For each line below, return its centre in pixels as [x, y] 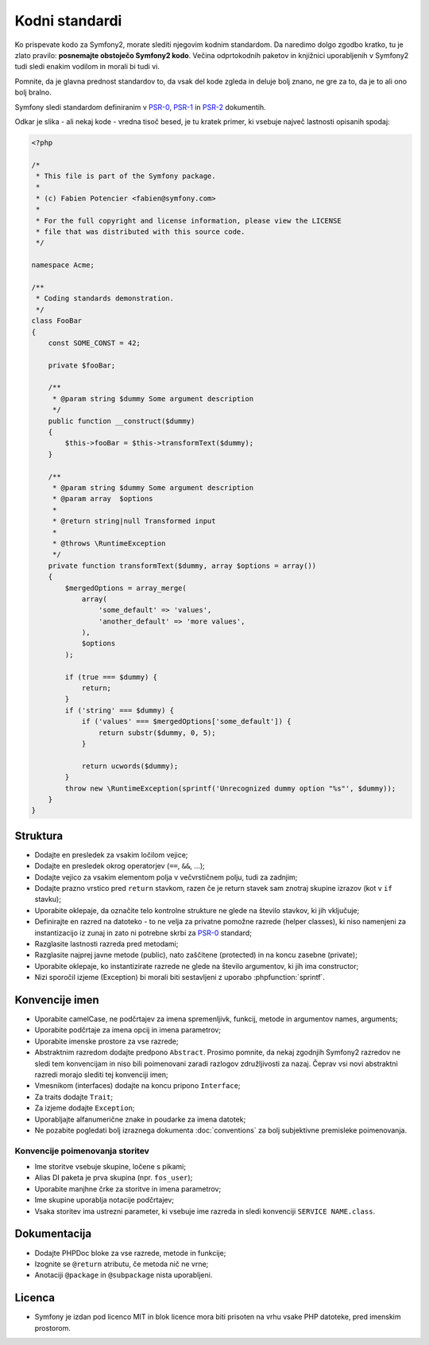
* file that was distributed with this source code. [141, 232]
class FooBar [57, 321]
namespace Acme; [63, 265]
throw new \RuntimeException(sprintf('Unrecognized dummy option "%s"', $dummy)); [230, 788]
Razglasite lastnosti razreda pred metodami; [106, 943]
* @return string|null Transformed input [134, 521]
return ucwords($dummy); [130, 766]
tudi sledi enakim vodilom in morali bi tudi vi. [87, 67]
